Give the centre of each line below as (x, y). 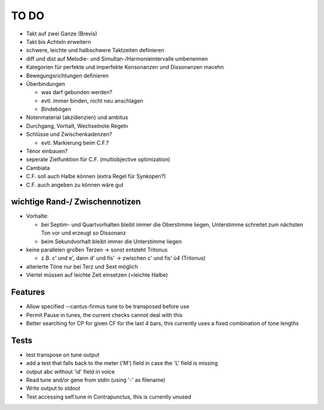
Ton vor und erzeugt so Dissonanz (83, 233)
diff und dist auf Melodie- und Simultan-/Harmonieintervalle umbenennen (117, 59)
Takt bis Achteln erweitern (58, 41)
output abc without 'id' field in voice (70, 372)
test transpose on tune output (63, 355)
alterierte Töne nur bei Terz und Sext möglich (82, 267)
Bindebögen (56, 109)
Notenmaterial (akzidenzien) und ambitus (77, 118)
